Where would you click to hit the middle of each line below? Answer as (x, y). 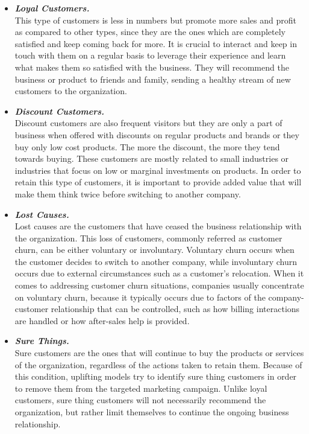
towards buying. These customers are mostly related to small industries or (152, 158)
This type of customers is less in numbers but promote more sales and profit (155, 20)
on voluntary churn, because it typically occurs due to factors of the (140, 297)
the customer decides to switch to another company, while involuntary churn (156, 261)
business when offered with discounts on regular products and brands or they (157, 134)
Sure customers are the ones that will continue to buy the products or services (159, 353)
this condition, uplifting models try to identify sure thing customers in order (156, 376)
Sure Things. (42, 341)
